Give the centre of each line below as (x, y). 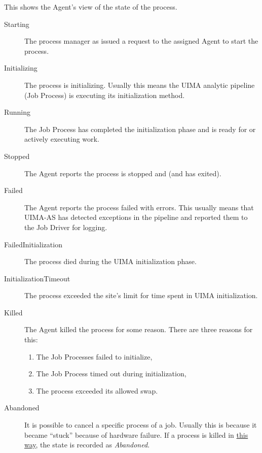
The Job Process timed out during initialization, (111, 374)
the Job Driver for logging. (66, 227)
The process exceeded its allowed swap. (97, 390)
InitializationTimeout (37, 278)
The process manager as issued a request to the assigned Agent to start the (141, 41)
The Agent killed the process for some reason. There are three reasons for (139, 329)
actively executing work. (62, 139)
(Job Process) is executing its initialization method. (105, 95)
